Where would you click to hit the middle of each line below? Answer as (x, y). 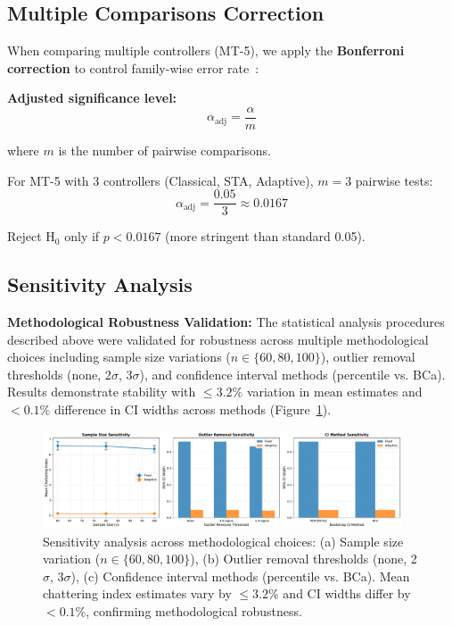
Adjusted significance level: (92, 98)
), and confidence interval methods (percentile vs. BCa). (292, 374)
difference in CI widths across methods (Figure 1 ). (193, 409)
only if (82, 236)
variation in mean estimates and (334, 392)
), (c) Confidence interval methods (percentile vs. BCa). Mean (240, 576)
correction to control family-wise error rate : (133, 67)
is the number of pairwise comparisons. (164, 150)
